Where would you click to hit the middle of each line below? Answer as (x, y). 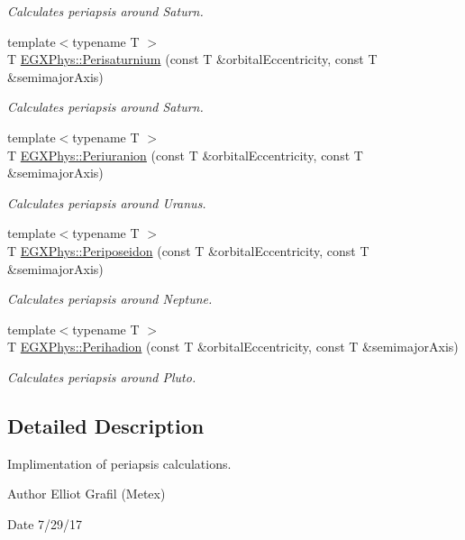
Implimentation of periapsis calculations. (119, 463)
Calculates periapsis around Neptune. (110, 299)
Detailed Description (106, 425)
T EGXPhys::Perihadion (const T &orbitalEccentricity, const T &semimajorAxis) (233, 347)
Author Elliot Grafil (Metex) (87, 494)
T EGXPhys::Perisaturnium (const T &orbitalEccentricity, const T (192, 59)
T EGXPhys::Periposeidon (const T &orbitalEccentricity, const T (188, 250)
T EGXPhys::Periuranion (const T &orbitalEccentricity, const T (185, 155)
